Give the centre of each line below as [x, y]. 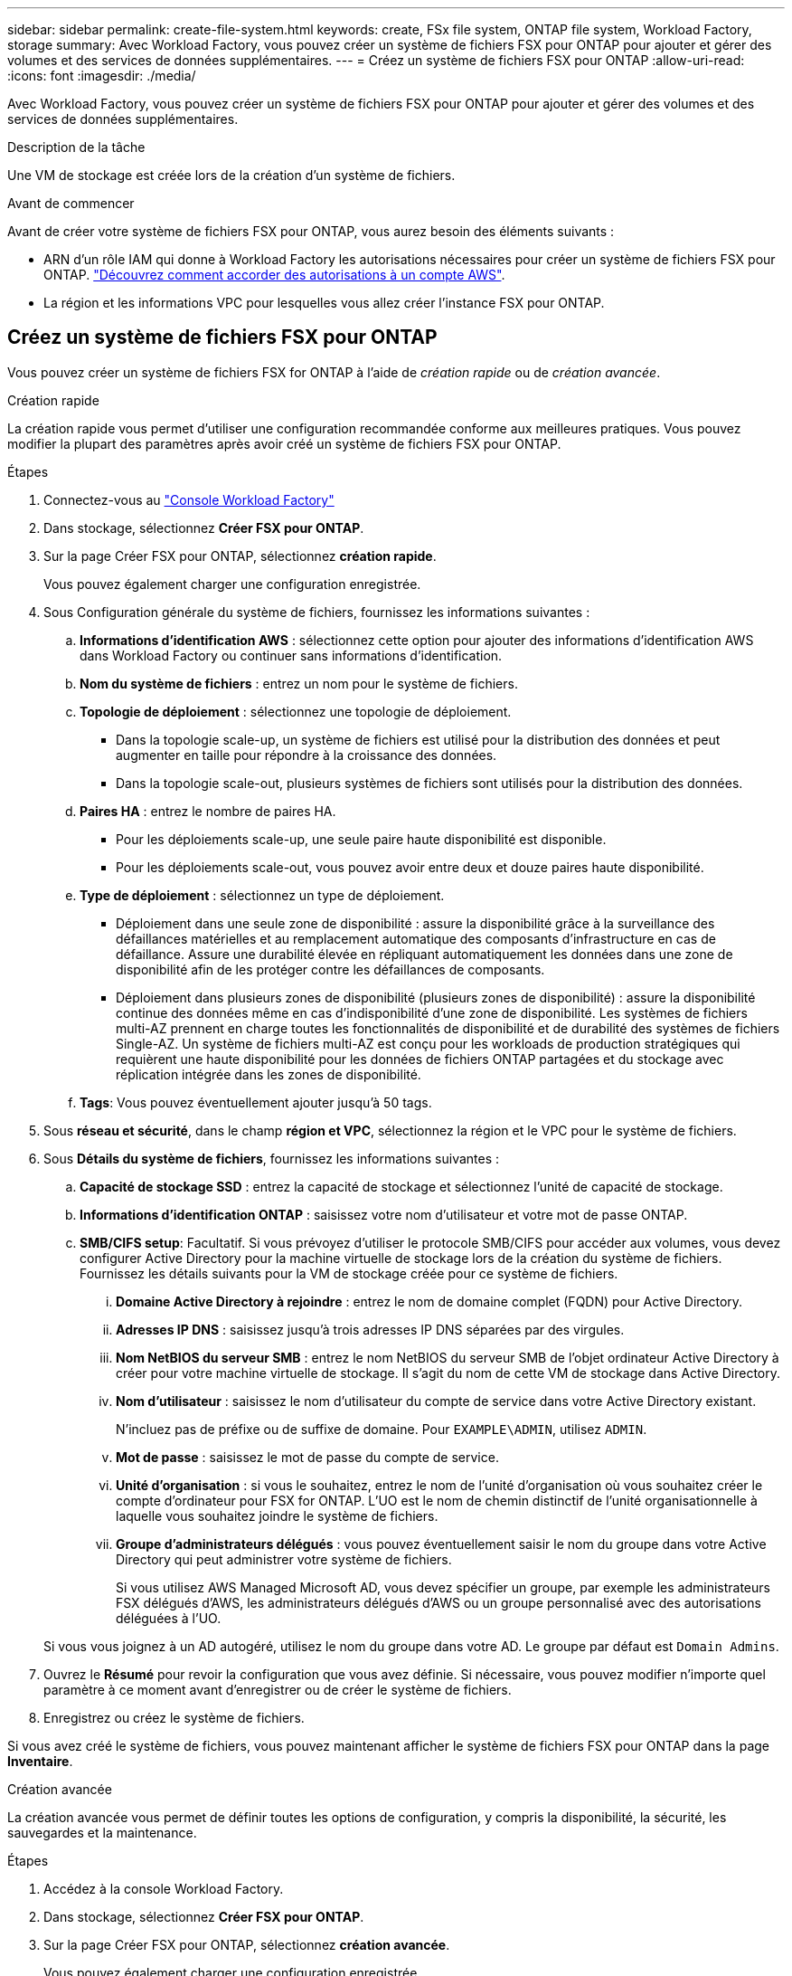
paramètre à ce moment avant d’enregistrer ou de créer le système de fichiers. [278, 1689]
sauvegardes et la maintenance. [102, 1832]
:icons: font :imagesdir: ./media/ [102, 76]
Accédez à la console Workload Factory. [164, 1888]
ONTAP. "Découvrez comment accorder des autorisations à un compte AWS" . [274, 275]
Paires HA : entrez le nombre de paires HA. [208, 811]
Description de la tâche [76, 147]
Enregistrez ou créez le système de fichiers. [174, 1717]
